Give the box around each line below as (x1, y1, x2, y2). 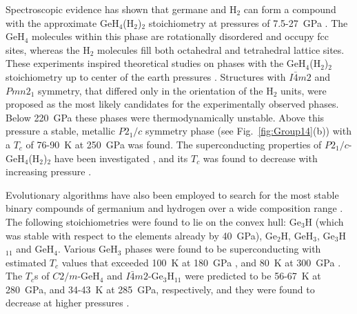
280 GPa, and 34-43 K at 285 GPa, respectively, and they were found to (6, 282, 315, 296)
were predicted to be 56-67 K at (185, 268, 321, 283)
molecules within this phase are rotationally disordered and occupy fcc (32, 29, 329, 43)
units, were (280, 83, 327, 97)
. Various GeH (57, 242, 118, 256)
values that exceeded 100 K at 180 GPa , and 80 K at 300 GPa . (61, 255, 341, 269)
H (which (305, 214, 344, 228)
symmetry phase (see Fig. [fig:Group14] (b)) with (145, 124, 351, 138)
